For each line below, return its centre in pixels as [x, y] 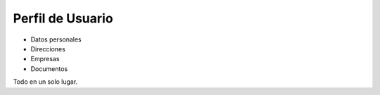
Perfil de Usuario [63, 18]
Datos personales [56, 39]
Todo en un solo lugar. [45, 82]
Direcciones [48, 49]
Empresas [45, 59]
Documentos [49, 69]
